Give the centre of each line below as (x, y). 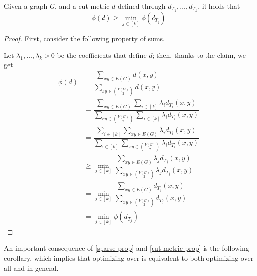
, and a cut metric (82, 6)
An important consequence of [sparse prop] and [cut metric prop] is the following (127, 248)
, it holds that (219, 6)
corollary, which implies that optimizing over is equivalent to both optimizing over (129, 257)
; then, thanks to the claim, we (199, 55)
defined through (142, 6)
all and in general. (31, 267)
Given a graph (26, 6)
